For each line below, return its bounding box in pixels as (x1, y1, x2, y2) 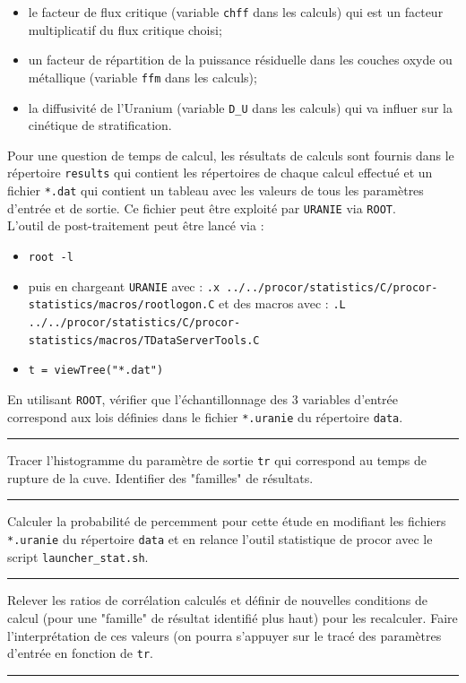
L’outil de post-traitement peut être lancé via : (7, 216, 264, 235)
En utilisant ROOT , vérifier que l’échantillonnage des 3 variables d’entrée (7, 389, 399, 408)
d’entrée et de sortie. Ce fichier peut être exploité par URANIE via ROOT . (7, 198, 396, 217)
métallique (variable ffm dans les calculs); (28, 67, 257, 86)
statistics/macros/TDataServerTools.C (28, 333, 260, 347)
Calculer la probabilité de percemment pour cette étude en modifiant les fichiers (7, 512, 446, 531)
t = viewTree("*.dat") (28, 364, 164, 377)
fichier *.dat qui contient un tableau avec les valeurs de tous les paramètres (7, 181, 424, 199)
